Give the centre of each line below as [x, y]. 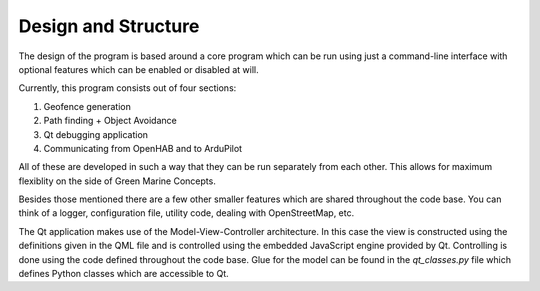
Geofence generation [87, 106]
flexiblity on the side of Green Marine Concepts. [117, 181]
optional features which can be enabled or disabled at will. [138, 69]
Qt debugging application [96, 134]
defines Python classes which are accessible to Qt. [123, 274]
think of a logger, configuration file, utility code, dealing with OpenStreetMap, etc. [186, 213]
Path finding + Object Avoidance [110, 121]
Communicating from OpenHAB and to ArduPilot [143, 148]
